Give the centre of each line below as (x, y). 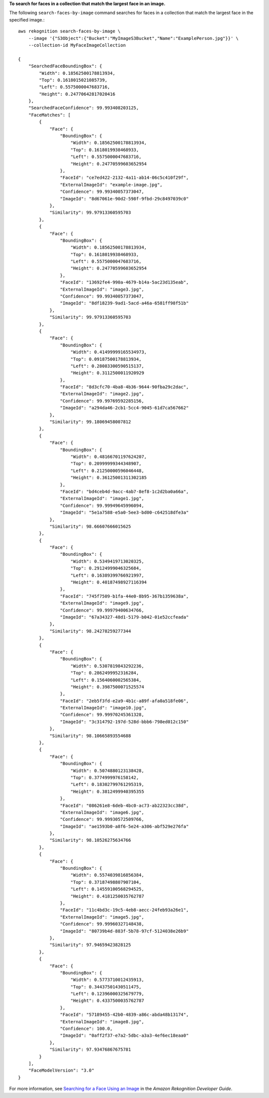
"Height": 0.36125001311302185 (109, 478)
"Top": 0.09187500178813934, (106, 359)
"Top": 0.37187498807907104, (106, 882)
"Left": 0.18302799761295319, (107, 784)
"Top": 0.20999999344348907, (106, 464)
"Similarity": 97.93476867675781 (90, 1050)
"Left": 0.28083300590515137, (107, 366)
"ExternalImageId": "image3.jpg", (102, 289)
